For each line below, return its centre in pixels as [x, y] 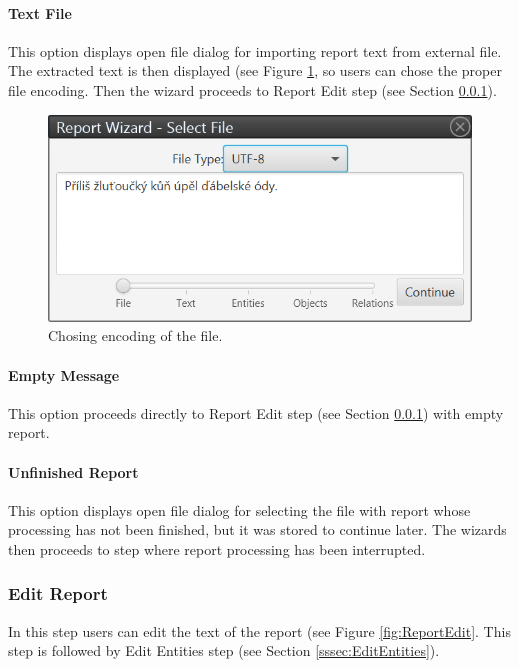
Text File [40, 12]
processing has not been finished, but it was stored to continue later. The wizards [257, 529]
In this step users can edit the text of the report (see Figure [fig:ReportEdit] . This [259, 630]
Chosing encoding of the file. [135, 335]
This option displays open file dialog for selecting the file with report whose [239, 509]
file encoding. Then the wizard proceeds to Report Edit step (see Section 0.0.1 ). [252, 89]
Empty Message [64, 374]
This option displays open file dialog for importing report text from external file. [255, 50]
